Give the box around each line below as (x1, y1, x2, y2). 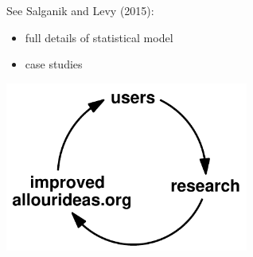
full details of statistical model (25, 29, 173, 45)
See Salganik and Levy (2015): (6, 2, 154, 18)
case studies (25, 56, 83, 72)
